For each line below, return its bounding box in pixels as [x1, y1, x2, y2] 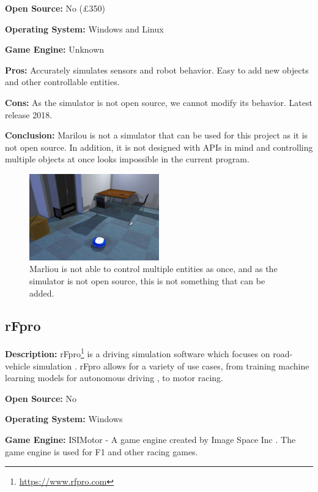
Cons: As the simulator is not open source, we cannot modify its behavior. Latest [5, 96, 312, 108]
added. [29, 286, 54, 299]
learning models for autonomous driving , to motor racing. [5, 371, 224, 384]
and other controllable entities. [5, 75, 120, 88]
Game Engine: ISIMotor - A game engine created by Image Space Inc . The [5, 433, 296, 445]
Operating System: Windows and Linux [5, 22, 164, 35]
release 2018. [5, 108, 53, 121]
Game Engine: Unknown [5, 43, 105, 56]
